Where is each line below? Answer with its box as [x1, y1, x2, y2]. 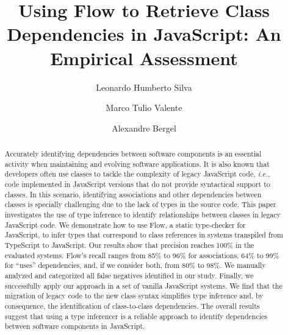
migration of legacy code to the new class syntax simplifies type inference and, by [4, 291, 264, 301]
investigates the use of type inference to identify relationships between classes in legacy [4, 210, 281, 220]
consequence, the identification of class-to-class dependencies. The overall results [4, 300, 260, 311]
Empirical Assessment [50, 45, 238, 70]
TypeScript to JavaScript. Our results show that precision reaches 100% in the [4, 239, 254, 250]
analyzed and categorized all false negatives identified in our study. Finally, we [4, 270, 254, 280]
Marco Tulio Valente [106, 101, 182, 114]
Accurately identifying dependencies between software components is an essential [4, 149, 262, 159]
